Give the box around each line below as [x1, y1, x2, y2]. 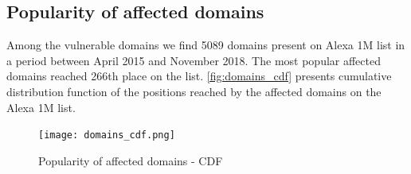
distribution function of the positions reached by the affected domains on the [6, 83, 382, 99]
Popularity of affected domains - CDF [38, 152, 223, 168]
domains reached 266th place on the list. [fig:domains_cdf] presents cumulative [6, 68, 392, 84]
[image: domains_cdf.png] [38, 130, 175, 141]
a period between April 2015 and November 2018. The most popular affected [6, 52, 381, 68]
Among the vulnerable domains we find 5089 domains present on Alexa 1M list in [6, 37, 405, 53]
